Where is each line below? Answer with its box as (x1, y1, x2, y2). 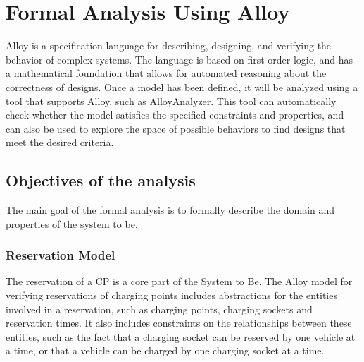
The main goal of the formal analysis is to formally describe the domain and (6, 203, 335, 217)
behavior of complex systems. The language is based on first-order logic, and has (6, 52, 353, 66)
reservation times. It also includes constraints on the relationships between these (6, 315, 352, 330)
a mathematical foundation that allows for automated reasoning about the (6, 66, 327, 80)
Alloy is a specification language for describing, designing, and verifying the (6, 38, 332, 53)
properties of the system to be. (6, 216, 138, 231)
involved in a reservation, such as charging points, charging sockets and (6, 301, 313, 316)
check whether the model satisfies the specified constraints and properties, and (6, 107, 344, 122)
